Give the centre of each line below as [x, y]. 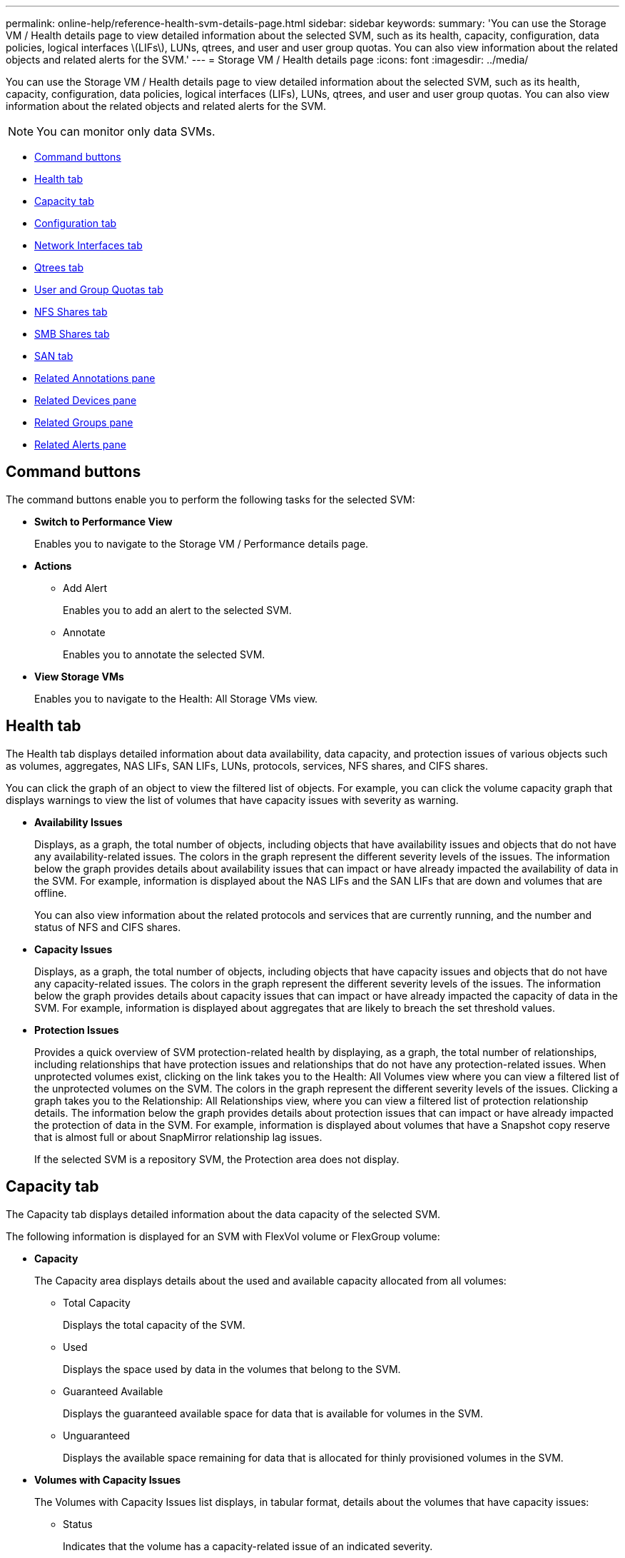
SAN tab [54, 356]
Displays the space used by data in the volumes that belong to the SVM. [232, 1369]
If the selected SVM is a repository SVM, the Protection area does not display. [217, 1159]
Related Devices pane [86, 400]
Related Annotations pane [95, 378]
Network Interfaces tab [88, 245]
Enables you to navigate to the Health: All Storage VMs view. [176, 698]
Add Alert [85, 588]
